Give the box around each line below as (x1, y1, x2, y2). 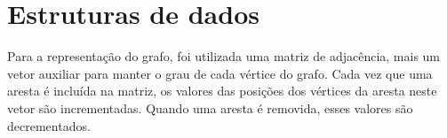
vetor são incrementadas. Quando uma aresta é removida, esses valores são (7, 98, 413, 117)
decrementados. (7, 116, 91, 134)
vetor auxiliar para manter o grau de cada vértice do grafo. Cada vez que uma (7, 64, 433, 82)
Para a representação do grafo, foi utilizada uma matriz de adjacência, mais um (7, 47, 441, 65)
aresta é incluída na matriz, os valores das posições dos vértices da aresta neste (7, 81, 437, 100)
